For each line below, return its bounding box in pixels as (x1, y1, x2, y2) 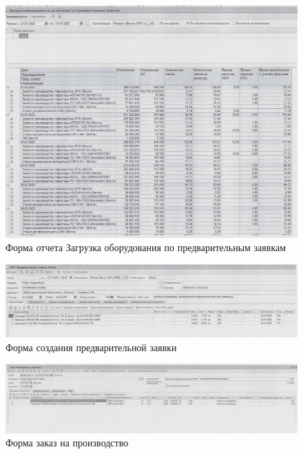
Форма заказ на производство (6, 435, 129, 450)
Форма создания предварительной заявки (6, 339, 177, 354)
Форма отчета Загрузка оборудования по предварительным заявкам (6, 240, 286, 255)
